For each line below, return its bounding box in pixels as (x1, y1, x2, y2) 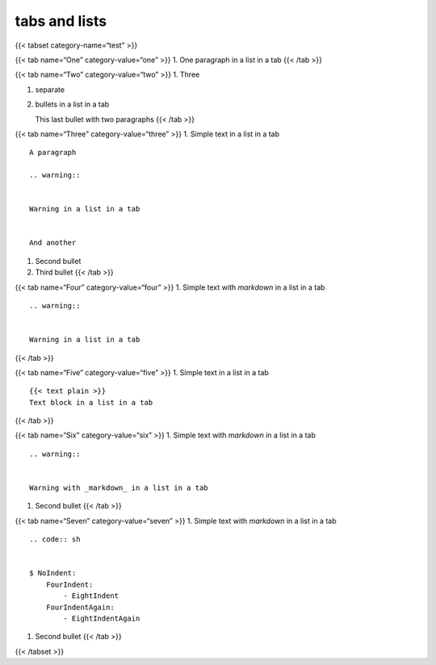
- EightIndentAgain (63, 613, 140, 623)
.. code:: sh (29, 535, 81, 544)
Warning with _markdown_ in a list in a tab (29, 483, 209, 492)
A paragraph (29, 148, 77, 157)
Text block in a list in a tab (29, 398, 153, 407)
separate (35, 85, 65, 94)
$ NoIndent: (29, 569, 77, 578)
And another (29, 238, 77, 248)
